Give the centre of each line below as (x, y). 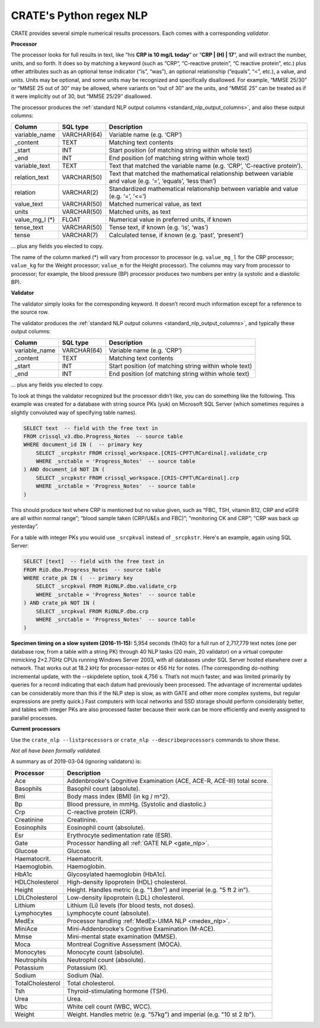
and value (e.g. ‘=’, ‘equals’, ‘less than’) (162, 181)
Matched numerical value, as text (155, 204)
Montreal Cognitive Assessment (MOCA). (124, 944)
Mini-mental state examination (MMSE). (122, 936)
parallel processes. (34, 718)
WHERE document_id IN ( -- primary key (83, 445)
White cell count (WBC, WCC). (110, 1007)
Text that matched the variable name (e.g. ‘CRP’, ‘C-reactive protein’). (206, 166)
